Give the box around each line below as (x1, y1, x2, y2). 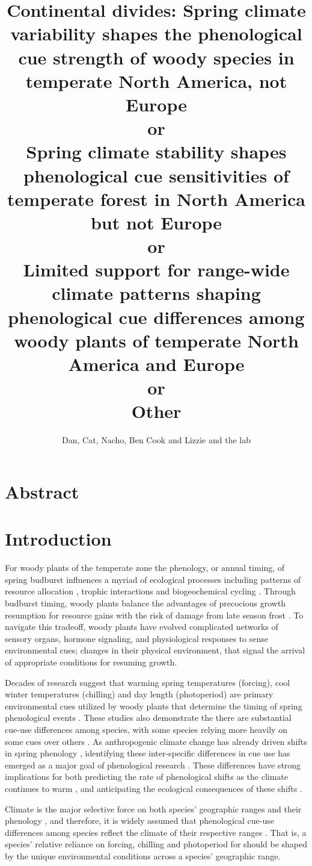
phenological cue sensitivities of (23, 163, 289, 187)
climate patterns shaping (52, 281, 261, 305)
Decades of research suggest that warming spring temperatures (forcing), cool (5, 676, 290, 688)
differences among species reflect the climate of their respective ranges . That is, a (5, 826, 307, 838)
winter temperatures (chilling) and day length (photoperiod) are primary (5, 688, 274, 700)
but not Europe (90, 210, 222, 234)
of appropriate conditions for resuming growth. (5, 655, 177, 668)
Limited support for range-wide (23, 257, 290, 282)
